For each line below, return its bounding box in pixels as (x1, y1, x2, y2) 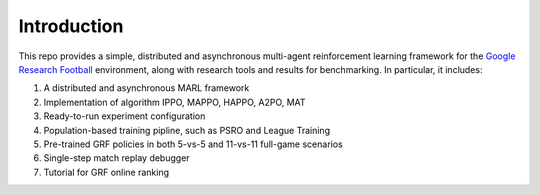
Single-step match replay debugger (43, 152, 190, 164)
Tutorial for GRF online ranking (43, 166, 170, 178)
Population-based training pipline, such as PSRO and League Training (43, 124, 330, 136)
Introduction (18, 15, 124, 37)
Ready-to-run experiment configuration (43, 110, 206, 122)
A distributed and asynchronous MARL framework (43, 82, 250, 94)
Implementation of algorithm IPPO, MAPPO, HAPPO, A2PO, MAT (43, 96, 306, 108)
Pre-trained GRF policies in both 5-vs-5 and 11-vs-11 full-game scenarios (43, 138, 344, 150)
